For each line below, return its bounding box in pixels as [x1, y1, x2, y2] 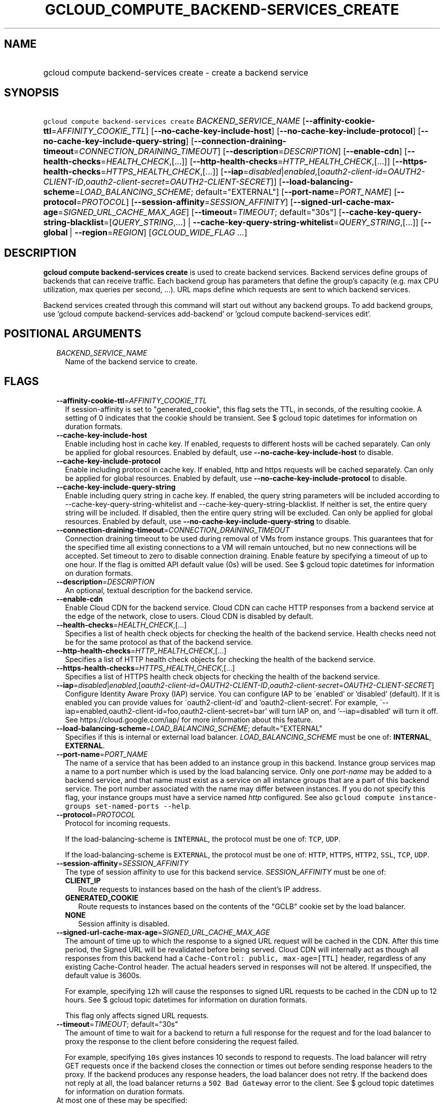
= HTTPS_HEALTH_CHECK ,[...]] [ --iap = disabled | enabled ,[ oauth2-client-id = [100, 166, 388, 177]
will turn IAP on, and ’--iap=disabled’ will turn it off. [269, 706, 438, 715]
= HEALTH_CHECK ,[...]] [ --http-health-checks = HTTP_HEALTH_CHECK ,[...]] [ [100, 156, 395, 167]
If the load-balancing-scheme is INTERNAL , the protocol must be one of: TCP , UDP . [65, 834, 341, 843]
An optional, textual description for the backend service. [65, 585, 253, 595]
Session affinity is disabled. [78, 919, 170, 928]
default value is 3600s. [65, 971, 141, 980]
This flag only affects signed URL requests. [65, 1011, 209, 1020]
